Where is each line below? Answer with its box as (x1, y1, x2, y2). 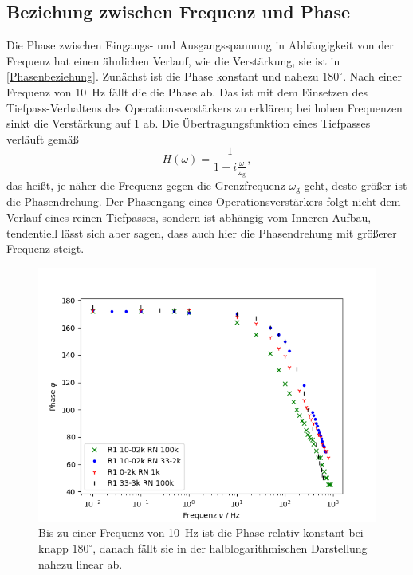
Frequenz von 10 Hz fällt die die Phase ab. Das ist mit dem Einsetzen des (6, 83, 368, 100)
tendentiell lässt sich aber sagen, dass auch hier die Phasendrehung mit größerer (6, 224, 397, 241)
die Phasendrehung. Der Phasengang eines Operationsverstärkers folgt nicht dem (6, 193, 401, 210)
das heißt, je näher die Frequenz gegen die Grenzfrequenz (6, 177, 285, 194)
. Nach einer (343, 68, 403, 85)
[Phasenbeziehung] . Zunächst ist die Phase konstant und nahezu (6, 68, 319, 85)
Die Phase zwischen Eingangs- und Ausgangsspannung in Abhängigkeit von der (6, 37, 394, 53)
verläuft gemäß (6, 130, 79, 147)
